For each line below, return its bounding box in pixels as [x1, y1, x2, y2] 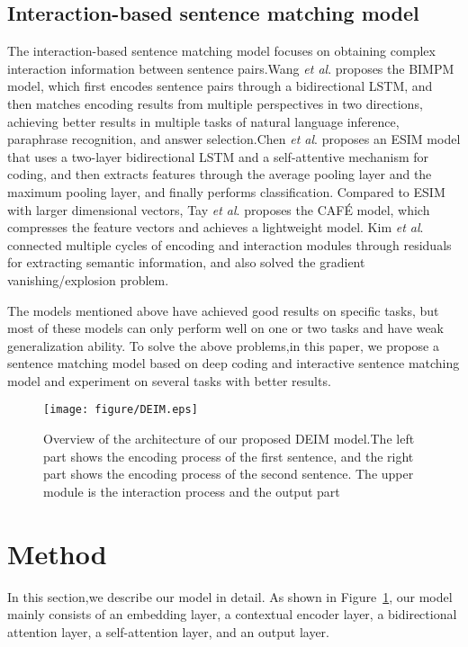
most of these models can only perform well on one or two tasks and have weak [7, 319, 444, 337]
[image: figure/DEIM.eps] [43, 403, 198, 417]
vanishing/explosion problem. [7, 270, 169, 289]
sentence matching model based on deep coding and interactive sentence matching [7, 354, 460, 373]
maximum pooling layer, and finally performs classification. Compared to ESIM [7, 182, 445, 201]
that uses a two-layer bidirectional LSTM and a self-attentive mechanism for [7, 147, 429, 166]
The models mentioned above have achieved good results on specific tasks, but [7, 301, 439, 319]
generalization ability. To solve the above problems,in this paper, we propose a [7, 336, 439, 355]
